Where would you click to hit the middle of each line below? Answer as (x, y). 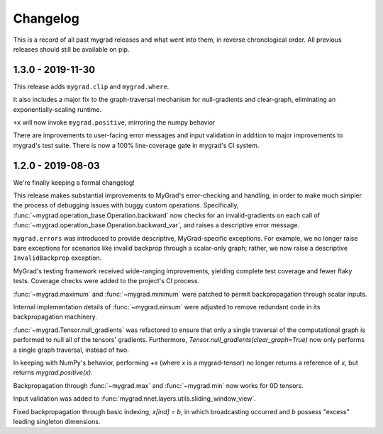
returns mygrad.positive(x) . (53, 372)
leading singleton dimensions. (57, 421)
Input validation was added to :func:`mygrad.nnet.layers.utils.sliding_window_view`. (135, 399)
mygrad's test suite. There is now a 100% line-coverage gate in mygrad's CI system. (136, 145)
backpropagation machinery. (55, 317)
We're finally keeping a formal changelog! (74, 182)
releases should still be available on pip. (71, 49)
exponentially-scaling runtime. (57, 109)
